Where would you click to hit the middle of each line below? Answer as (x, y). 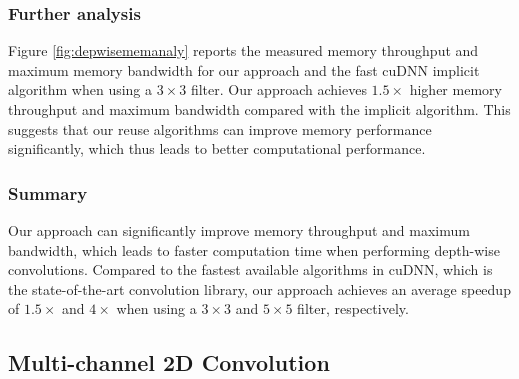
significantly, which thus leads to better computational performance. (217, 148)
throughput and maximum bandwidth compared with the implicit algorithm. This (259, 109)
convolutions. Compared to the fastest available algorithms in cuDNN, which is (250, 269)
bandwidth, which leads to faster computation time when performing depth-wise (254, 249)
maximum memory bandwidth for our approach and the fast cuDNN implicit (244, 69)
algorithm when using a (80, 89)
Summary (48, 192)
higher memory (455, 89)
